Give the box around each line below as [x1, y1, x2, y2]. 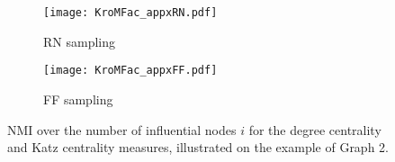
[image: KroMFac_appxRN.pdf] [43, 6, 218, 19]
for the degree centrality [248, 120, 382, 139]
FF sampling [43, 89, 113, 108]
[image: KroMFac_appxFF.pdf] [43, 64, 218, 77]
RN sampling [43, 31, 115, 50]
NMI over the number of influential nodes [7, 120, 237, 139]
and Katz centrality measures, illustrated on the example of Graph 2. [7, 138, 389, 157]
